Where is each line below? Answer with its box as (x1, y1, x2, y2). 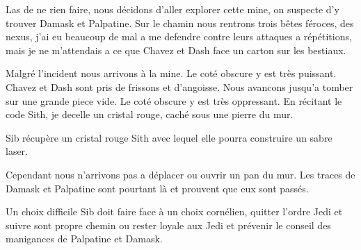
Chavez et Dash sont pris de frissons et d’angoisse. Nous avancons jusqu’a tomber (6, 79, 353, 94)
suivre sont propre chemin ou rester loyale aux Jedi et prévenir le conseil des (6, 217, 331, 232)
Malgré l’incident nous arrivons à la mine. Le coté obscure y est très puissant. (6, 66, 337, 81)
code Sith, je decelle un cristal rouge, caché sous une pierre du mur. (6, 107, 294, 122)
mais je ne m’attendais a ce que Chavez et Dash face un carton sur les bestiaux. (6, 42, 346, 57)
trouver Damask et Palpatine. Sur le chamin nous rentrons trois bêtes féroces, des (6, 15, 354, 30)
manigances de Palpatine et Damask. (6, 231, 163, 246)
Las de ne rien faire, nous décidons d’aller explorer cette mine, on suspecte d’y (6, 2, 339, 16)
